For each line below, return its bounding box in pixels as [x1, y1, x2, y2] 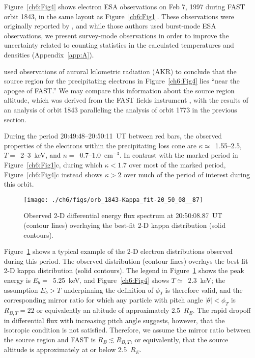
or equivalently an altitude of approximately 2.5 [36, 305, 180, 315]
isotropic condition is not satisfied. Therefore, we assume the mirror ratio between [4, 325, 251, 335]
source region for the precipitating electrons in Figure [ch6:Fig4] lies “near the [4, 76, 240, 86]
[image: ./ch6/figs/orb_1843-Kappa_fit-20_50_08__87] [24, 196, 203, 203]
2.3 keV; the [188, 275, 226, 285]
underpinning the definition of [63, 284, 154, 295]
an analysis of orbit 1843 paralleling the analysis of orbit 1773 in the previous [4, 104, 237, 114]
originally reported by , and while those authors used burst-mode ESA [4, 21, 216, 31]
